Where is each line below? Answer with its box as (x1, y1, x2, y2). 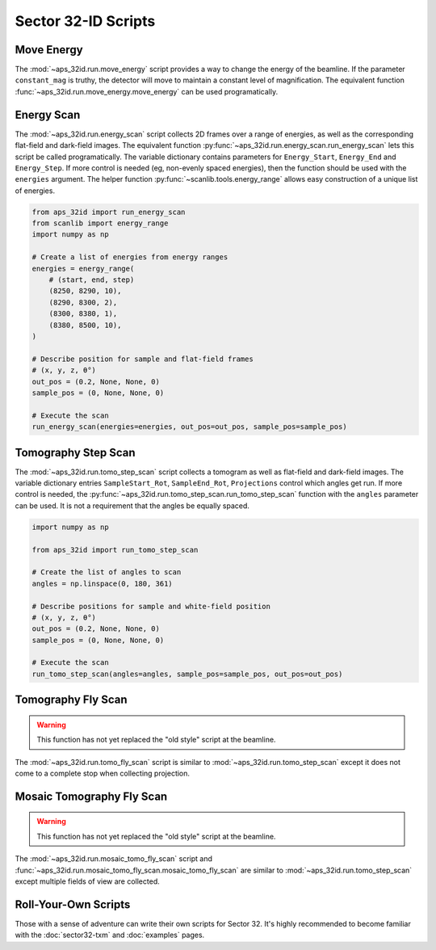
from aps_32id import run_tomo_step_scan (31, 545, 199, 554)
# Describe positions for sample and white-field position (31, 602, 270, 611)
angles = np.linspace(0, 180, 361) (31, 578, 173, 588)
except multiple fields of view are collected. (15, 876, 161, 886)
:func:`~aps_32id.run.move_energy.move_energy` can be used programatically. (15, 86, 279, 96)
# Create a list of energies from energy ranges (31, 253, 228, 262)
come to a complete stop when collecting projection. (15, 768, 190, 779)
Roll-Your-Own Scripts (15, 897, 131, 911)
